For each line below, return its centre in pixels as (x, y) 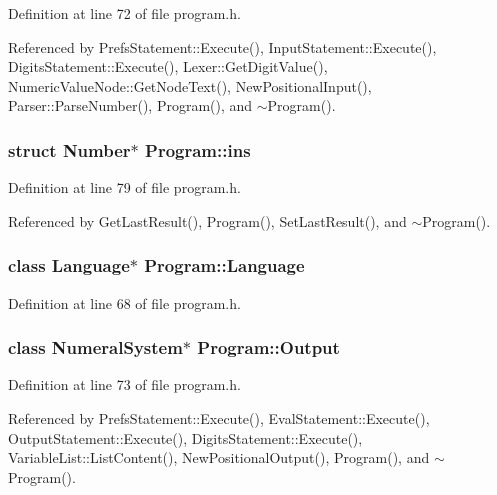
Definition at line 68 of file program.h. (124, 302)
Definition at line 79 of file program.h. (124, 187)
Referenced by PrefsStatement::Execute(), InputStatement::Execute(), (222, 46)
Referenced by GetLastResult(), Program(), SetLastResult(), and (207, 220)
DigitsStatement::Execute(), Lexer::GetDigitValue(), (168, 66)
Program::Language (224, 265)
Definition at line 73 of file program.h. (124, 384)
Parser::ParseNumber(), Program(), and (130, 105)
